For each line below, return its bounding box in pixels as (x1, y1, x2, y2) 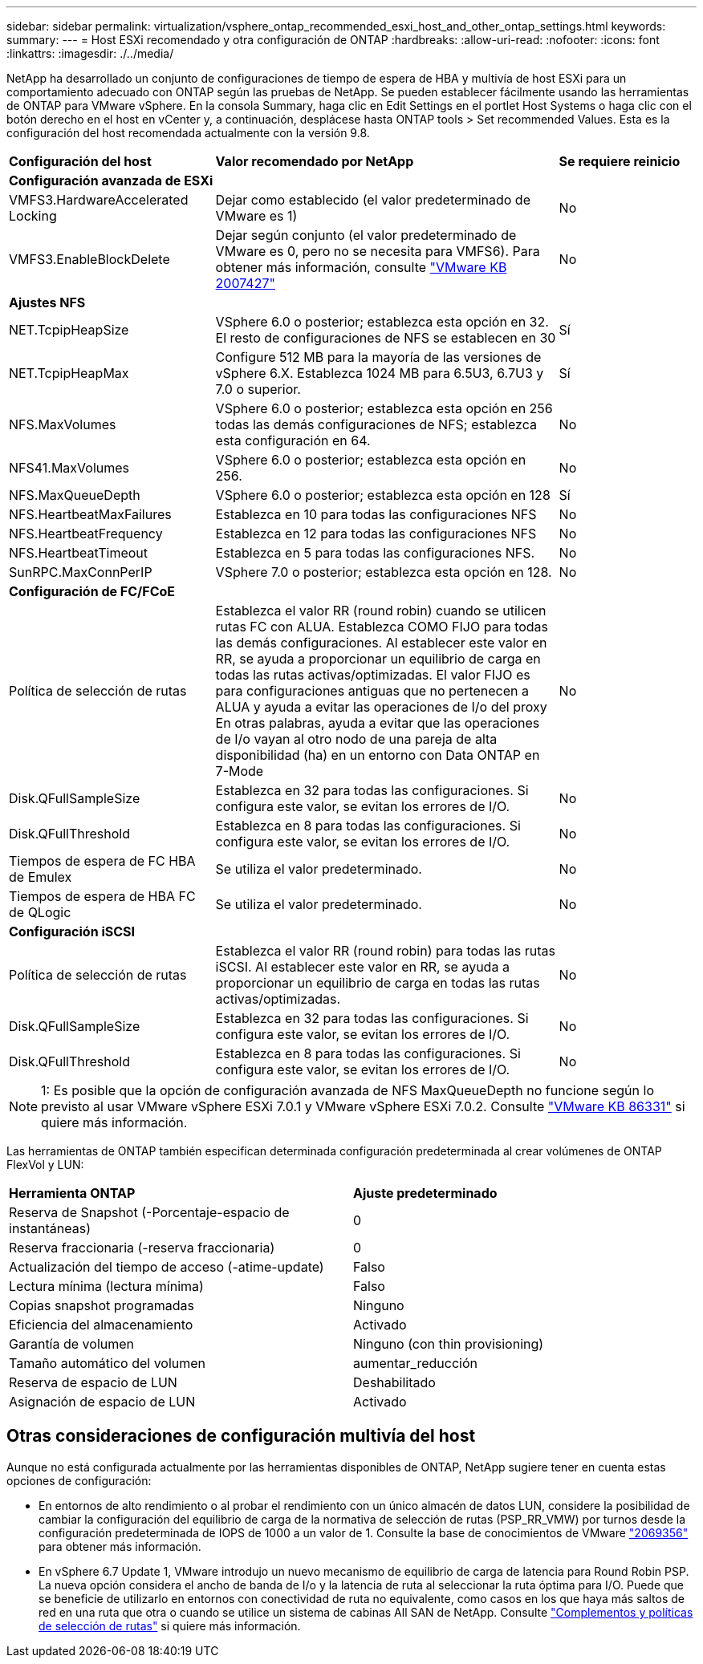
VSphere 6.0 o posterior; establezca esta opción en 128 (215, 487, 551, 503)
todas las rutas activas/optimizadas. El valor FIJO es (215, 667, 530, 683)
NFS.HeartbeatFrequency (9, 526, 163, 542)
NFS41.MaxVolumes (9, 460, 130, 476)
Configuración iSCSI (9, 923, 136, 940)
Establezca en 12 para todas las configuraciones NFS (215, 526, 537, 542)
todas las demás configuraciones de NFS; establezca (215, 416, 537, 432)
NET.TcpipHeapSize (9, 322, 129, 338)
